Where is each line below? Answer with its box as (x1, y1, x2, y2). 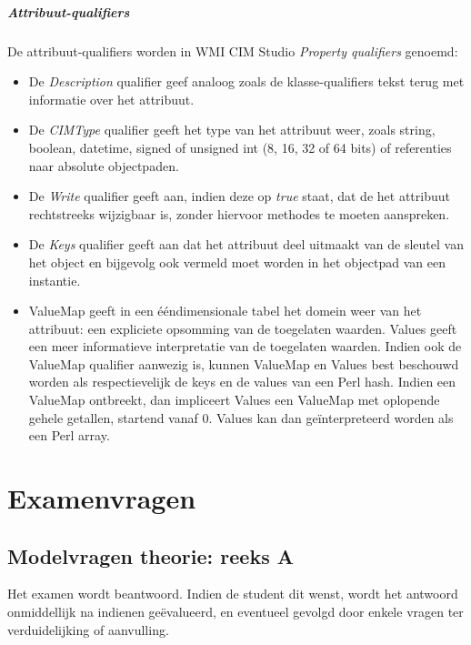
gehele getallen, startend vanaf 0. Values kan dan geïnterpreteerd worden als (28, 408, 454, 427)
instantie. (28, 270, 81, 289)
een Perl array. (28, 426, 110, 445)
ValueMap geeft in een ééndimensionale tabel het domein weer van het (28, 301, 422, 320)
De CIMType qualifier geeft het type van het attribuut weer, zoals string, (28, 120, 436, 139)
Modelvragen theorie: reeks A (7, 541, 294, 569)
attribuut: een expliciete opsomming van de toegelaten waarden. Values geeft (28, 318, 457, 338)
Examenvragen (7, 479, 196, 517)
